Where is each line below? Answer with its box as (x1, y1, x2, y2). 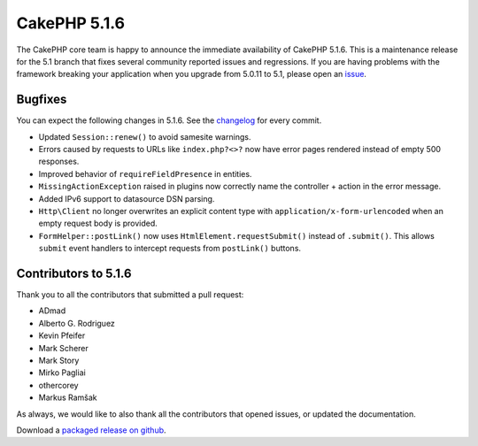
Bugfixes (16, 92, 67, 107)
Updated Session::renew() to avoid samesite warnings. (38, 131, 251, 142)
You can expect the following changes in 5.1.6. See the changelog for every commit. (16, 115, 322, 126)
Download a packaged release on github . (16, 425, 167, 435)
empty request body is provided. (38, 218, 158, 229)
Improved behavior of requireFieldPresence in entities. (38, 168, 252, 179)
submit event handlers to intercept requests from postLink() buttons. (38, 243, 301, 254)
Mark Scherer (38, 342, 89, 353)
